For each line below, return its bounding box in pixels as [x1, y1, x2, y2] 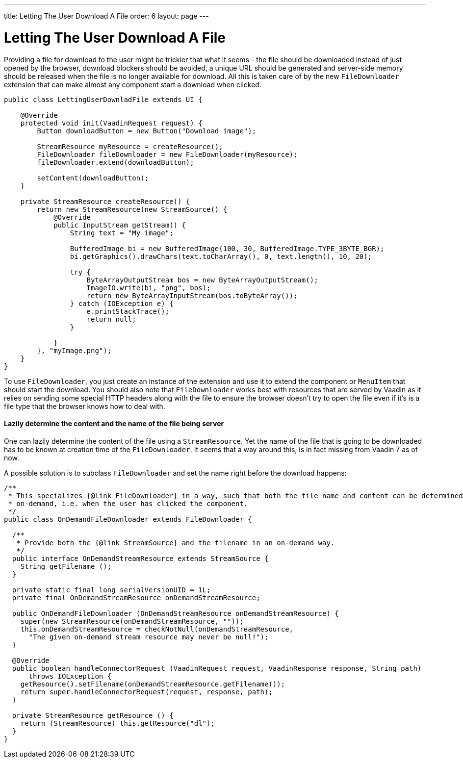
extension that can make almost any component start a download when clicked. [4, 80, 261, 89]
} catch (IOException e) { [70, 299, 174, 307]
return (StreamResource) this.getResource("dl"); [20, 719, 215, 727]
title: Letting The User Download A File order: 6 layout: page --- [4, 12, 209, 20]
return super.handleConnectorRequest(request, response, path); [20, 687, 273, 696]
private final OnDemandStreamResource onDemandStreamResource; [12, 593, 260, 602]
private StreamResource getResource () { [12, 711, 174, 719]
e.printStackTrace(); [86, 307, 170, 315]
